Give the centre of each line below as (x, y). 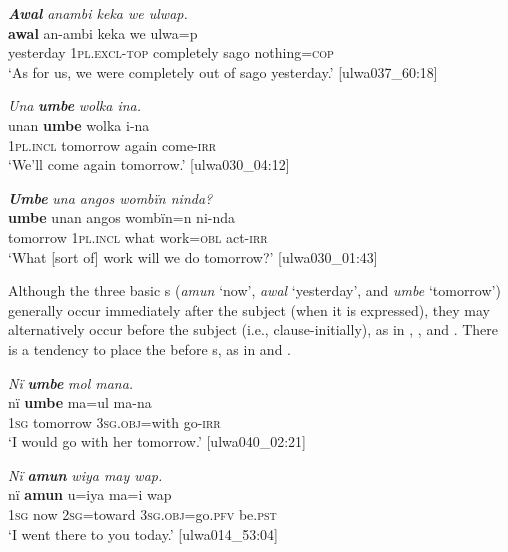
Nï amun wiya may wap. (85, 474)
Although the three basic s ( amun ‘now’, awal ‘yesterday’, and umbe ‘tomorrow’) (254, 290)
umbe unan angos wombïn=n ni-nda (122, 217)
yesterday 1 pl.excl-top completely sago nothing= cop (171, 52)
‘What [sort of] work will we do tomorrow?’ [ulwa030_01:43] (193, 256)
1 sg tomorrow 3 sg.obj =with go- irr (114, 421)
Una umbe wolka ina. (75, 105)
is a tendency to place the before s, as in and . (149, 348)
